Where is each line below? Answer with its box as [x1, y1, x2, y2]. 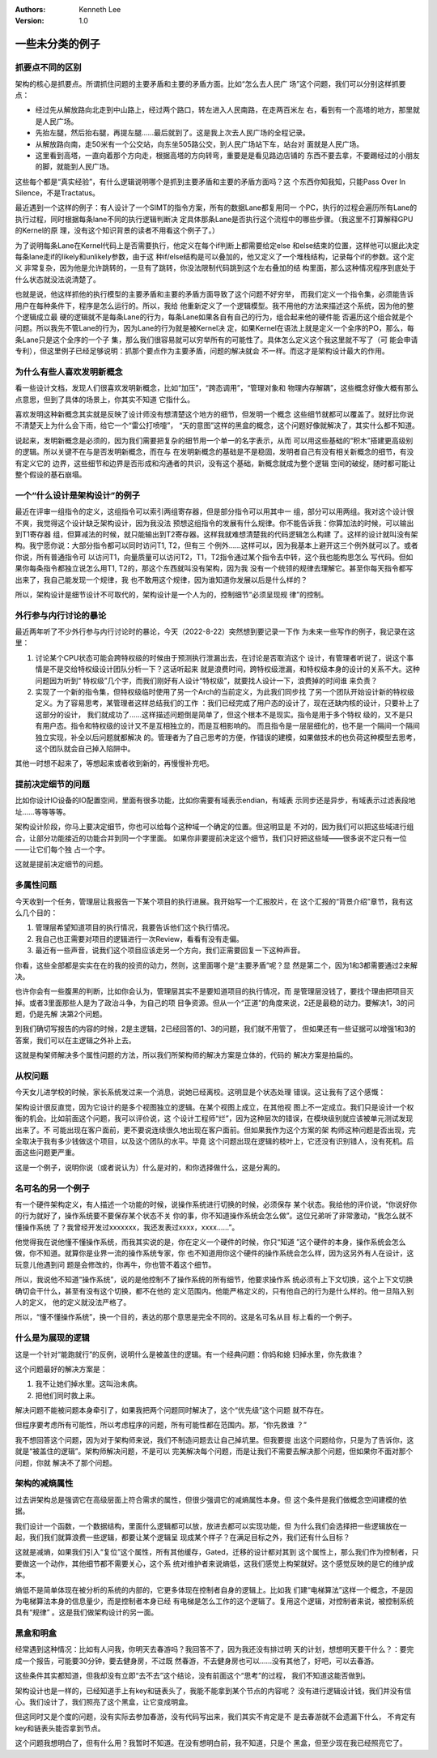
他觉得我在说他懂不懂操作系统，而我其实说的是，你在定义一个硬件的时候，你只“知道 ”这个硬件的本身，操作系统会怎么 [15, 1237, 406, 1247]
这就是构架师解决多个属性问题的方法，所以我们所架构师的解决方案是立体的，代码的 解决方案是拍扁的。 [15, 1050, 358, 1060]
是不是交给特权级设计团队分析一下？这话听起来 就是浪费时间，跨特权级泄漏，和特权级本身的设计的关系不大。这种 [41, 665, 420, 674]
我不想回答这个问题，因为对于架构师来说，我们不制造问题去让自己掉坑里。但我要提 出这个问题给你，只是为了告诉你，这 [15, 1435, 414, 1444]
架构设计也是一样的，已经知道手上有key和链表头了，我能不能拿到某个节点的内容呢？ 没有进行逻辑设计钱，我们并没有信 [15, 1686, 412, 1696]
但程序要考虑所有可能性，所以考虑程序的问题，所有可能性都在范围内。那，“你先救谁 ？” [15, 1420, 308, 1430]
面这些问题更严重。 [15, 1148, 79, 1157]
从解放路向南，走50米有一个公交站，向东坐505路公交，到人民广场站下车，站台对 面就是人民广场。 [35, 139, 364, 149]
